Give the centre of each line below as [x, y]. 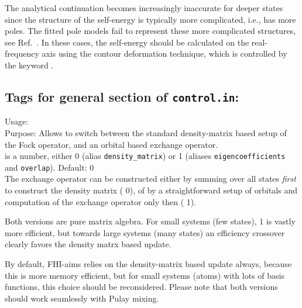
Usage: [17, 121]
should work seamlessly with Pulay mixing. [82, 298]
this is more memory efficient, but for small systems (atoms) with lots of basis [145, 275]
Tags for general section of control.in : [122, 96]
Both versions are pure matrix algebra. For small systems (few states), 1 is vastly [150, 221]
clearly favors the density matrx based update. [88, 244]
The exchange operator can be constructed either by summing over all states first [150, 179]
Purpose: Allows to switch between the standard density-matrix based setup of [146, 132]
